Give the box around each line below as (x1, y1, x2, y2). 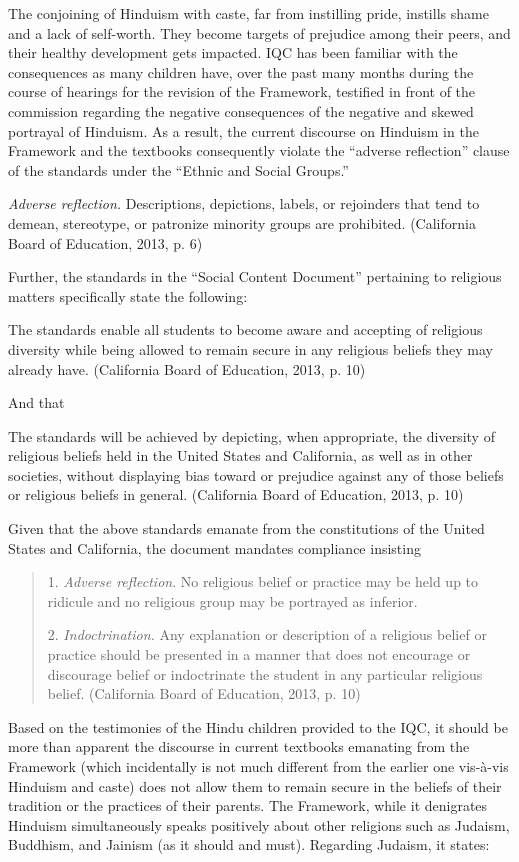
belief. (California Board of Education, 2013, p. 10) (47, 683, 361, 704)
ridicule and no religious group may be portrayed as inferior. (47, 590, 418, 611)
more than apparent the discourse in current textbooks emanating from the (8, 736, 470, 757)
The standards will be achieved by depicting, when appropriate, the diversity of (8, 425, 495, 446)
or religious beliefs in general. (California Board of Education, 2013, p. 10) (8, 484, 464, 505)
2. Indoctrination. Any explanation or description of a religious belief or (47, 624, 487, 645)
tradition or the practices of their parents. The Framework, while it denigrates (8, 795, 488, 816)
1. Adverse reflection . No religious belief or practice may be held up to (47, 571, 479, 592)
